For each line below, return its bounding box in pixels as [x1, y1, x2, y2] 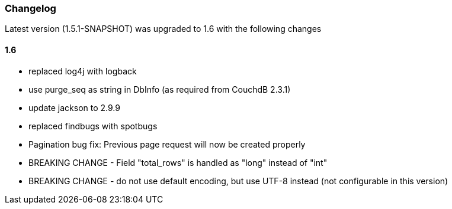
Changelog [5, 2, 56, 14]
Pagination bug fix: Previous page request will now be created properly [28, 139, 306, 149]
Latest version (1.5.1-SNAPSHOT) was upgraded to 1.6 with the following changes [5, 24, 322, 34]
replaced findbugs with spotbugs [28, 120, 158, 131]
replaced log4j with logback [28, 66, 137, 76]
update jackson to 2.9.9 [28, 102, 120, 113]
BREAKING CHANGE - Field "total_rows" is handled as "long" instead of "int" [28, 157, 328, 168]
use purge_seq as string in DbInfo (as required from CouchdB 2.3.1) [28, 84, 291, 94]
